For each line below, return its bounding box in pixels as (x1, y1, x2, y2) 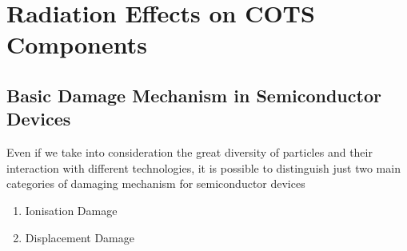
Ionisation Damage (25, 201, 118, 218)
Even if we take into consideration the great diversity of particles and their (6, 144, 373, 161)
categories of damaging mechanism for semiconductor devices (6, 175, 305, 192)
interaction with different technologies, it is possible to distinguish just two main (6, 159, 401, 176)
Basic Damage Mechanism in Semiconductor (6, 82, 381, 107)
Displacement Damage (25, 229, 134, 245)
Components (6, 28, 147, 61)
